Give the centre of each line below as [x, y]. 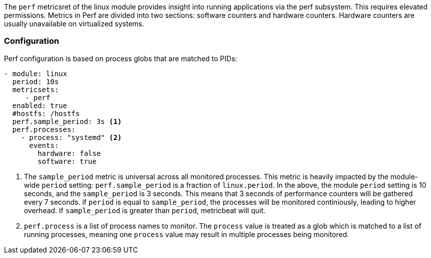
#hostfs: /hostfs [46, 113]
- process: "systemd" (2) [71, 137]
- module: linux [36, 73]
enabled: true [40, 105]
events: [44, 145]
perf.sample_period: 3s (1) [67, 121]
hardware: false [69, 153]
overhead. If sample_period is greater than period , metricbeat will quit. [145, 210]
